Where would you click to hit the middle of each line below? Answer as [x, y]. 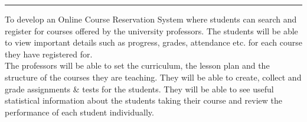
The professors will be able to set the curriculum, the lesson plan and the [137, 65]
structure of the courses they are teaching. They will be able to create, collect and [153, 77]
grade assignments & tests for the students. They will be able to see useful [139, 89]
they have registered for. [49, 54]
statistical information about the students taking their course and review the [143, 100]
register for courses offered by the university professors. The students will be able [151, 30]
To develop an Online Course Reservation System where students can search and [151, 19]
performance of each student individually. [79, 112]
